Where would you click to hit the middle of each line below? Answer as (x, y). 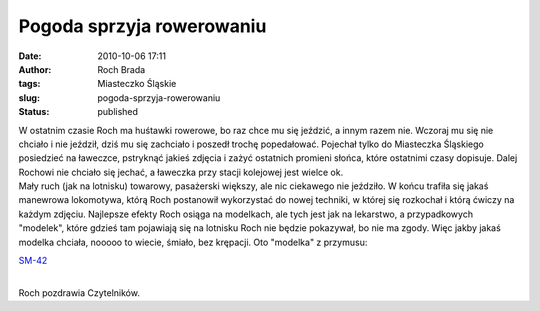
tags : (29, 84)
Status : (34, 112)
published (118, 112)
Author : (35, 69)
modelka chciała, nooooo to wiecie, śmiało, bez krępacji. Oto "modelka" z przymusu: (193, 242)
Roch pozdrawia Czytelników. (79, 292)
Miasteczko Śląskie (137, 84)
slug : (29, 97)
